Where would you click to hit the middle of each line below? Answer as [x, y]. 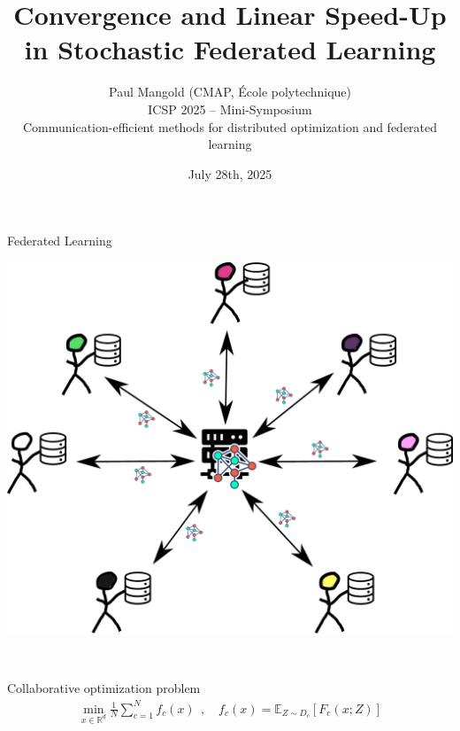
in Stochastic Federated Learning [230, 49]
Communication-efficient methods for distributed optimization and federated [230, 126]
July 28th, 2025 [230, 173]
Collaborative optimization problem [104, 688]
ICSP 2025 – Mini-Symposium [230, 109]
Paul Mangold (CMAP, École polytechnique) [230, 92]
